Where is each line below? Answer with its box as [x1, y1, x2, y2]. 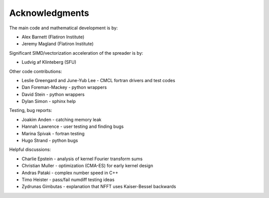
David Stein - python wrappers [21, 91, 85, 97]
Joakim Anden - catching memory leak [21, 116, 102, 122]
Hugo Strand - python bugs [21, 137, 78, 144]
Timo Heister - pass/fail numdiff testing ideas [21, 177, 115, 183]
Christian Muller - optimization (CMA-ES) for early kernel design [21, 163, 153, 169]
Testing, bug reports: [9, 107, 52, 113]
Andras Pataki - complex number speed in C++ [21, 170, 119, 176]
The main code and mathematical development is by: [9, 25, 118, 31]
